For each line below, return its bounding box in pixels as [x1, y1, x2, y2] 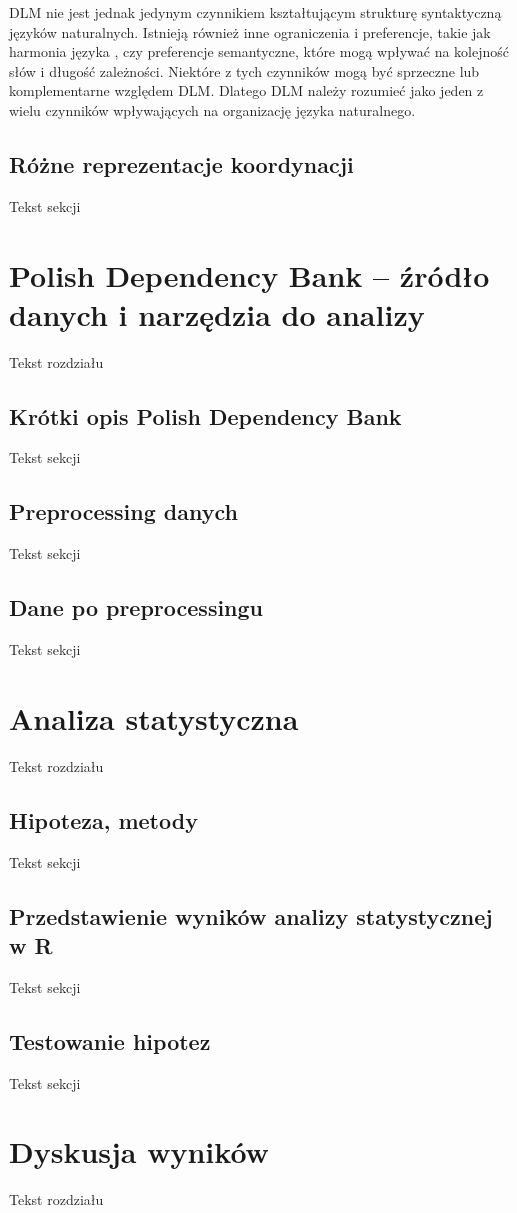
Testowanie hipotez [9, 1025, 211, 1056]
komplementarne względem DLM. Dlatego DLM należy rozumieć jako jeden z [9, 80, 484, 101]
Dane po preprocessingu [9, 592, 264, 623]
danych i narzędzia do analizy [9, 293, 425, 334]
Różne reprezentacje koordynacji [9, 148, 354, 179]
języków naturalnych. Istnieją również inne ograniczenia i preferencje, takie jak [9, 21, 491, 42]
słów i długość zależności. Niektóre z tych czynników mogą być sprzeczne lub [9, 60, 480, 81]
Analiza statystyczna [9, 697, 299, 738]
